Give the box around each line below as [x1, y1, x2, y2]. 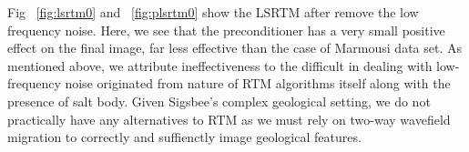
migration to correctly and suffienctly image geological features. [7, 127, 362, 147]
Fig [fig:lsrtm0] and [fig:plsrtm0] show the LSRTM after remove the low [7, 3, 419, 21]
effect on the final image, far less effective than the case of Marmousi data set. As [7, 38, 463, 57]
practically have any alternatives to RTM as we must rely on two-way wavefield [7, 109, 451, 128]
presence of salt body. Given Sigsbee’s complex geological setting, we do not [7, 91, 431, 110]
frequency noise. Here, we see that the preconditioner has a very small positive [7, 20, 445, 39]
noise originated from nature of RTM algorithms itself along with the [65, 74, 451, 93]
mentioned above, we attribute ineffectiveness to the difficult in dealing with [7, 56, 433, 75]
